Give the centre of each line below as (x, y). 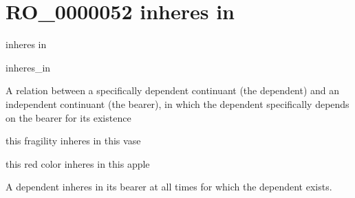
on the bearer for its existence (68, 117)
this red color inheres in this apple (78, 163)
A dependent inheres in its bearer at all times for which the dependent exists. (169, 187)
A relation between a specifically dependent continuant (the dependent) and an (173, 90)
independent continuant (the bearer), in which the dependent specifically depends (177, 103)
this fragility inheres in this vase (73, 141)
